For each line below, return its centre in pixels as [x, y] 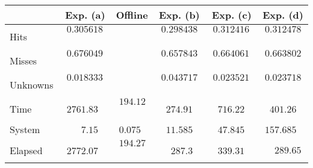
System [25, 129]
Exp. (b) [179, 15]
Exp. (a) [85, 15]
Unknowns [32, 84]
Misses [23, 60]
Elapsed [26, 150]
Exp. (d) [283, 15]
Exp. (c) [232, 15]
